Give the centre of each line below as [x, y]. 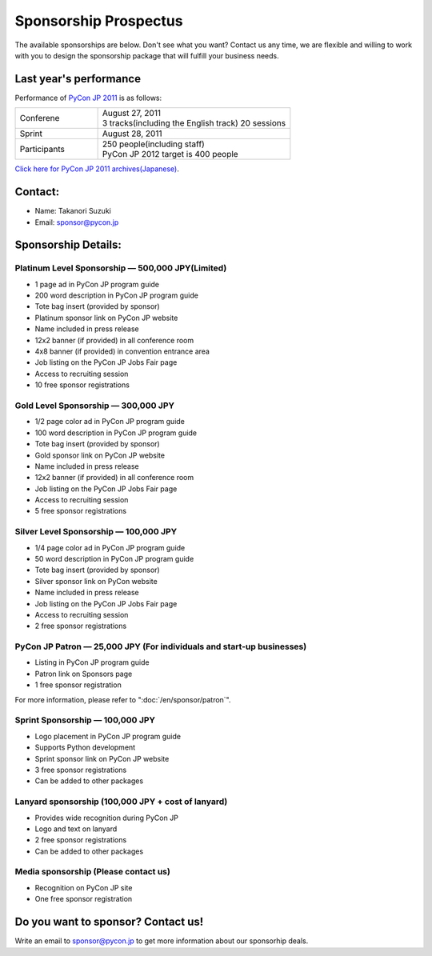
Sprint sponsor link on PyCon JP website [102, 758]
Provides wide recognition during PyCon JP [107, 818]
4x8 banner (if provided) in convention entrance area [122, 351]
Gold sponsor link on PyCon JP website [100, 455]
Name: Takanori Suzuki [73, 211]
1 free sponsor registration [78, 685]
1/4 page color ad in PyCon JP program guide [110, 547]
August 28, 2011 [132, 134]
